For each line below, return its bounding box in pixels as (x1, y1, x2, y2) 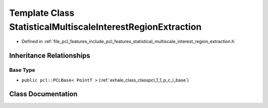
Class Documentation (9, 90, 78, 99)
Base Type (9, 67, 35, 74)
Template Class (9, 7, 74, 18)
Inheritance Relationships (9, 52, 90, 60)
